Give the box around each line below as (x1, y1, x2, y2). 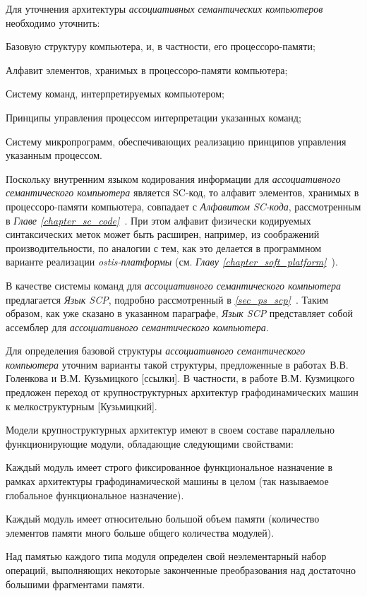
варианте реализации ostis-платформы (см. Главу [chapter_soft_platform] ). (6, 254, 338, 269)
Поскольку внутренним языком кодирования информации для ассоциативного (6, 171, 341, 186)
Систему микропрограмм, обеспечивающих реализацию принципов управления (6, 133, 347, 148)
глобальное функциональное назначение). (6, 487, 184, 502)
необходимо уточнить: (6, 15, 100, 30)
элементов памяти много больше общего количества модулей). (6, 525, 275, 540)
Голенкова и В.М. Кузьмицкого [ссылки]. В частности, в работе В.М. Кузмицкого (6, 371, 355, 386)
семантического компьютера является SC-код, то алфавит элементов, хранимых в (6, 185, 359, 200)
